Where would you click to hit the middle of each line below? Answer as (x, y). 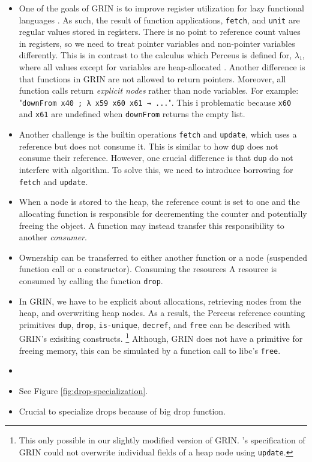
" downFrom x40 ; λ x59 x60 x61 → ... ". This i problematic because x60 (155, 102)
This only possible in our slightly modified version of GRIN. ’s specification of (162, 440)
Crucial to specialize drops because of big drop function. (122, 411)
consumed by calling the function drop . (91, 280)
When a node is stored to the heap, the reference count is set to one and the (159, 202)
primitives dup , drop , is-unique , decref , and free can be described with (154, 324)
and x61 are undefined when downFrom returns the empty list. (132, 114)
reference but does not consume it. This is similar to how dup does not (148, 146)
